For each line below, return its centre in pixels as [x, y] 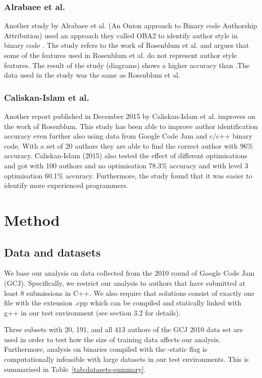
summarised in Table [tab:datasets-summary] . [75, 369]
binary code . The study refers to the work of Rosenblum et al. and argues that [127, 45]
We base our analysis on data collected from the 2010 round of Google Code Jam [129, 273]
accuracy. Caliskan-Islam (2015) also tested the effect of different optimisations [126, 155]
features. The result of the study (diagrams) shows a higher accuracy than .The [127, 65]
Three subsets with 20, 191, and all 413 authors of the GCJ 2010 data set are [124, 329]
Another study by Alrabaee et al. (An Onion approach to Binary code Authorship [131, 25]
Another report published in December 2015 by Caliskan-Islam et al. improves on [130, 116]
